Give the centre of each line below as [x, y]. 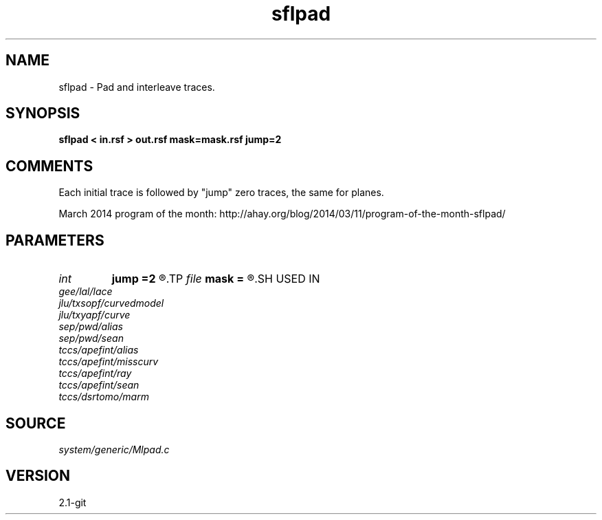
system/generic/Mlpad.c [114, 449]
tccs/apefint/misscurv [109, 362]
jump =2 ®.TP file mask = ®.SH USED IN [216, 279]
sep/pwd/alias [91, 327]
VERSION [38, 476]
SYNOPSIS [43, 113]
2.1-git [73, 502]
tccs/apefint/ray [95, 373]
